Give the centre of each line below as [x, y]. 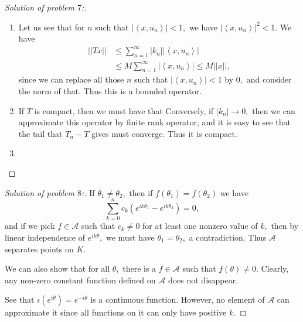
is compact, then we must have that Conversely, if [124, 110]
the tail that [40, 133]
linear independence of [45, 237]
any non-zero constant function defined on [80, 280]
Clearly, [275, 268]
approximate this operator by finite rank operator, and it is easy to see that [154, 122]
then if [141, 192]
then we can [274, 110]
